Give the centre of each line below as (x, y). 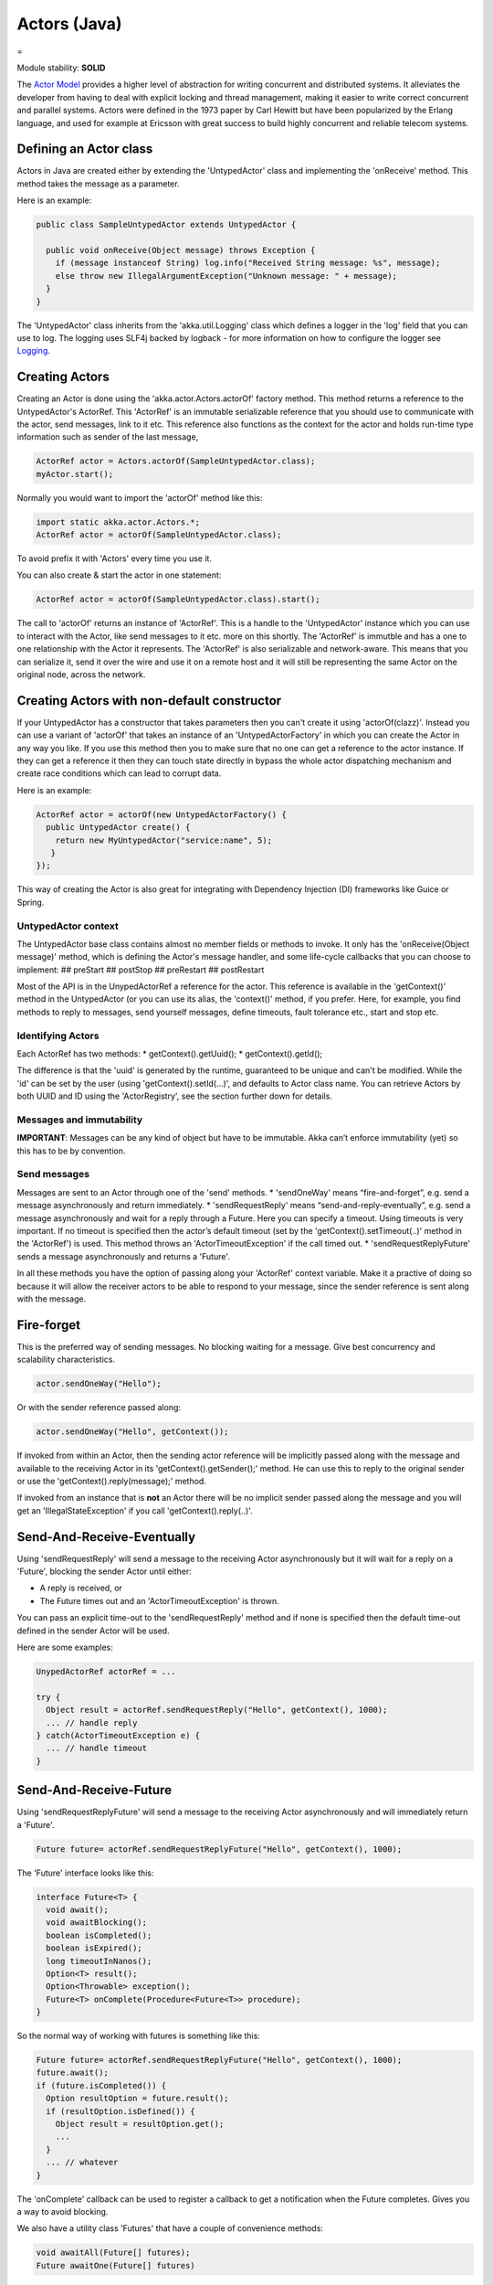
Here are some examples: (65, 1647)
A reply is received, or (81, 1588)
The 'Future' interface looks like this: (85, 1873)
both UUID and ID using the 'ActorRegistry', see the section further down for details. (175, 1096)
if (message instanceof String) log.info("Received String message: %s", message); (248, 263)
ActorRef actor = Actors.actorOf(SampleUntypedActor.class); (176, 461)
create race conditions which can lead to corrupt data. (119, 773)
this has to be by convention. (71, 1151)
